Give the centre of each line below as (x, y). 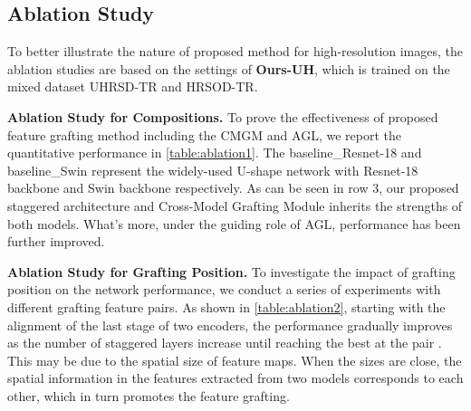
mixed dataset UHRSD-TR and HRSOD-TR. (133, 86)
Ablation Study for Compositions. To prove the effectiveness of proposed (223, 116)
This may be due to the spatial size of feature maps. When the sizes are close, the (235, 360)
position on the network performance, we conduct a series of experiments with (224, 289)
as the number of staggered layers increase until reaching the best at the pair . (225, 343)
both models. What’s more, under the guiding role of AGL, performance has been (234, 223)
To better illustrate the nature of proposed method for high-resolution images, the (235, 51)
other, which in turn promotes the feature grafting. (149, 395)
